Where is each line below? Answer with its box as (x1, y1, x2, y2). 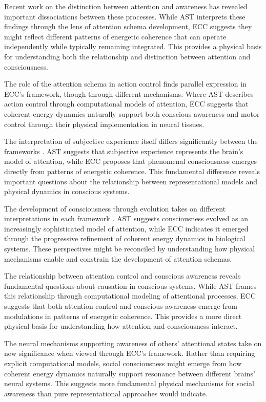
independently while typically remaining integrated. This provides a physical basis (4, 41, 262, 52)
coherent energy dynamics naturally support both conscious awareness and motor (4, 108, 260, 119)
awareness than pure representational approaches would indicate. (4, 388, 208, 398)
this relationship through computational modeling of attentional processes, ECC (4, 290, 256, 301)
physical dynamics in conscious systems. (4, 186, 130, 197)
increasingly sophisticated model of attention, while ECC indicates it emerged (4, 223, 249, 234)
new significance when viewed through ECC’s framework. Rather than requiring (4, 348, 255, 358)
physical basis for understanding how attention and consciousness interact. (4, 321, 238, 331)
